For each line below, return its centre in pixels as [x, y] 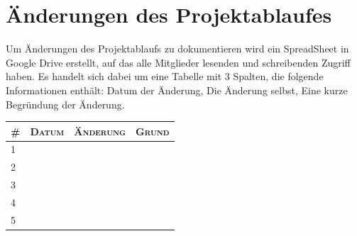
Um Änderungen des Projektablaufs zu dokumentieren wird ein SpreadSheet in [177, 49]
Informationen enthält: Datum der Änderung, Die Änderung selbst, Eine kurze [177, 90]
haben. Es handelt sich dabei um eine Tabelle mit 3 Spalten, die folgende [165, 76]
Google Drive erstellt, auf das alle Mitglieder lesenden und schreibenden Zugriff [178, 62]
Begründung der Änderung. [65, 104]
